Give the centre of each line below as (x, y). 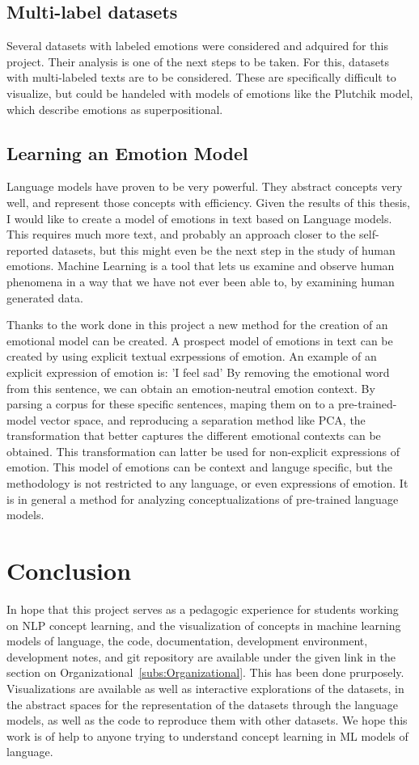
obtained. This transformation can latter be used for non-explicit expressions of (203, 451)
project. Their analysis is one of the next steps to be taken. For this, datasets (198, 61)
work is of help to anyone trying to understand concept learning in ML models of (207, 735)
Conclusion (69, 571)
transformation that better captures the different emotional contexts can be (194, 435)
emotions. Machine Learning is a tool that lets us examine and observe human (201, 266)
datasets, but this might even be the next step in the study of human (224, 249)
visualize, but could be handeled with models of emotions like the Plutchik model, (210, 93)
